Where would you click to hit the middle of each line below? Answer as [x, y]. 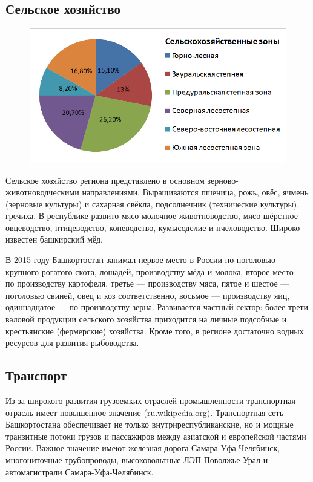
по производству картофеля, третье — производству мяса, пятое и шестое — [147, 283]
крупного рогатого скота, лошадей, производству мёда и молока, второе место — [155, 271]
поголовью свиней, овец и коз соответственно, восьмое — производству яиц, [148, 295]
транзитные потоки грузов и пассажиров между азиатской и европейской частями [156, 436]
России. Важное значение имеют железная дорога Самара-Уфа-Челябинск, [143, 448]
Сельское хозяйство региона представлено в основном [105, 180]
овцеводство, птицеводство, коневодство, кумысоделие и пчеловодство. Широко [153, 227]
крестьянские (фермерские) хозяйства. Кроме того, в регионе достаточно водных [155, 331]
